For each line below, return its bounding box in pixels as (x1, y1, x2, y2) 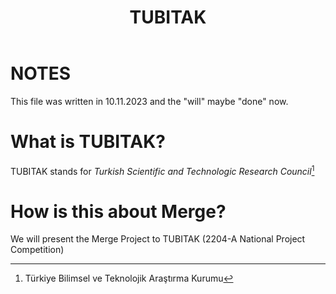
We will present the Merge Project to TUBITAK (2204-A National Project (10, 233, 306, 245)
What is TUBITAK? (10, 131, 167, 153)
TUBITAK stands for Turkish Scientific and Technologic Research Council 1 (10, 163, 315, 177)
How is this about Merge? (10, 200, 227, 223)
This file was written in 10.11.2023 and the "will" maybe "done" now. (10, 95, 289, 107)
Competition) (10, 244, 65, 256)
